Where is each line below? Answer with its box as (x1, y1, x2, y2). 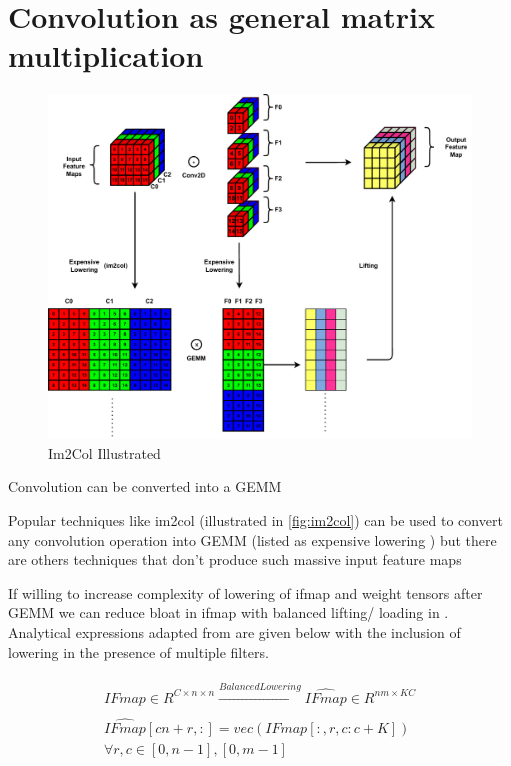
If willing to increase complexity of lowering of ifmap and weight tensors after (8, 582, 483, 603)
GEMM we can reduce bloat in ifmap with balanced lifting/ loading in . (8, 602, 449, 623)
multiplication (8, 35, 204, 76)
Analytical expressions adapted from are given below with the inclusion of (8, 621, 461, 642)
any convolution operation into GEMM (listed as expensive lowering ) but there (8, 529, 497, 550)
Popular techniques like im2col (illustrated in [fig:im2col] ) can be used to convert (8, 510, 503, 530)
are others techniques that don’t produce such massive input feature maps (8, 549, 462, 570)
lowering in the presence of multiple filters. (8, 641, 269, 662)
